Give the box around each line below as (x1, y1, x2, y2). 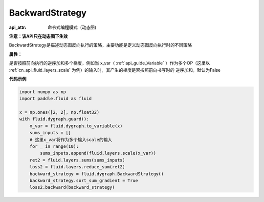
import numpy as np (19, 89, 66, 95)
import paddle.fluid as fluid (19, 96, 92, 101)
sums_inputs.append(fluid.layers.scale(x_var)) (40, 150, 156, 156)
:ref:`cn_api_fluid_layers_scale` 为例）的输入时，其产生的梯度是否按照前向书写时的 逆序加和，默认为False (9, 67, 221, 73)
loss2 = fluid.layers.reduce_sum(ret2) (29, 164, 126, 170)
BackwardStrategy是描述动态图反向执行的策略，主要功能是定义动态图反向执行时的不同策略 (9, 42, 192, 48)
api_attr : (9, 24, 27, 30)
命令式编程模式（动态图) (47, 24, 97, 30)
